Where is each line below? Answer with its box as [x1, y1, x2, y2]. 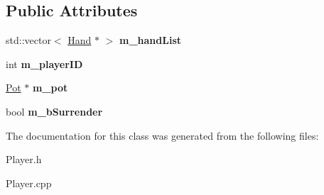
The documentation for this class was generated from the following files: [6, 128, 319, 143]
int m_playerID [6, 56, 83, 71]
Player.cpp [6, 175, 52, 190]
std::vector [6, 33, 51, 48]
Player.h [6, 152, 42, 167]
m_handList [119, 33, 181, 48]
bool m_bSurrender [6, 104, 103, 118]
